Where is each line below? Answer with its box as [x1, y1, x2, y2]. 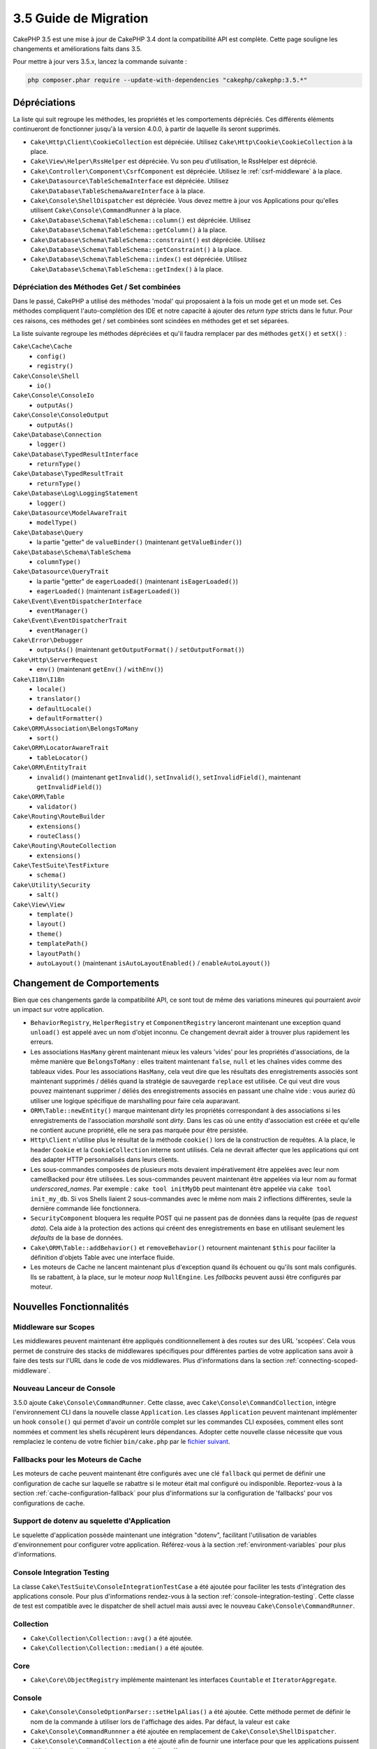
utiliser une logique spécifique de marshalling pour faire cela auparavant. [30, 1096, 241, 1105]
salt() [36, 891, 59, 899]
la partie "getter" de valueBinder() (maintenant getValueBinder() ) [36, 538, 242, 546]
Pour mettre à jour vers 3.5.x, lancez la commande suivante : [13, 57, 188, 66]
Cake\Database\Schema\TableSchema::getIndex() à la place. [30, 264, 223, 273]
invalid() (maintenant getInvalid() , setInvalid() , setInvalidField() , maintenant [36, 773, 302, 781]
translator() [36, 695, 82, 703]
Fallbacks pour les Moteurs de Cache [13, 1455, 142, 1465]
